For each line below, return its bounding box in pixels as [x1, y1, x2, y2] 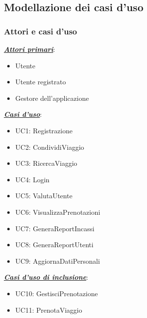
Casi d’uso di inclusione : [4, 272, 88, 282]
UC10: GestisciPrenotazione [15, 288, 98, 298]
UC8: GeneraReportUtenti [15, 239, 94, 250]
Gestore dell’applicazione [15, 93, 89, 103]
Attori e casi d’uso [4, 25, 77, 37]
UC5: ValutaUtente [15, 191, 73, 201]
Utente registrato [15, 77, 66, 87]
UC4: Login [15, 174, 50, 184]
